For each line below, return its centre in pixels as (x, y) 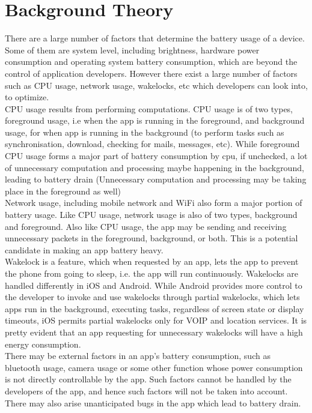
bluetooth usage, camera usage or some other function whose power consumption (154, 367)
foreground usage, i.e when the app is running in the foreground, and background (155, 120)
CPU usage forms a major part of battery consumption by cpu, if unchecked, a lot (156, 156)
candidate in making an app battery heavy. (84, 249)
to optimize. (27, 97)
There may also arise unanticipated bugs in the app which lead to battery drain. (153, 402)
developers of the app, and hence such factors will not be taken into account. (146, 390)
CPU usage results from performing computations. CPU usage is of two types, (149, 108)
